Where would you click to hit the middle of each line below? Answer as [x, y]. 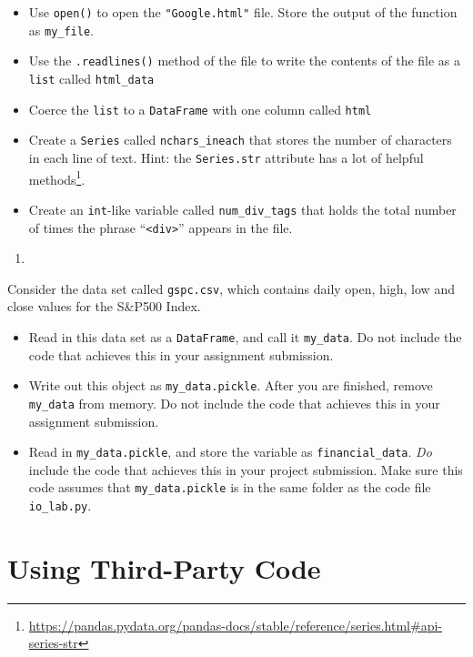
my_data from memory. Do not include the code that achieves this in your [234, 403]
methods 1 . [57, 177]
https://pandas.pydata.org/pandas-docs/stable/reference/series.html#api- [235, 625]
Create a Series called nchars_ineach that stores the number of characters [240, 140]
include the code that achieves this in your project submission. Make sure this [246, 469]
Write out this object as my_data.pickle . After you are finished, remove [231, 385]
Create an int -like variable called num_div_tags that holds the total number [242, 209]
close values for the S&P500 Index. [104, 306]
